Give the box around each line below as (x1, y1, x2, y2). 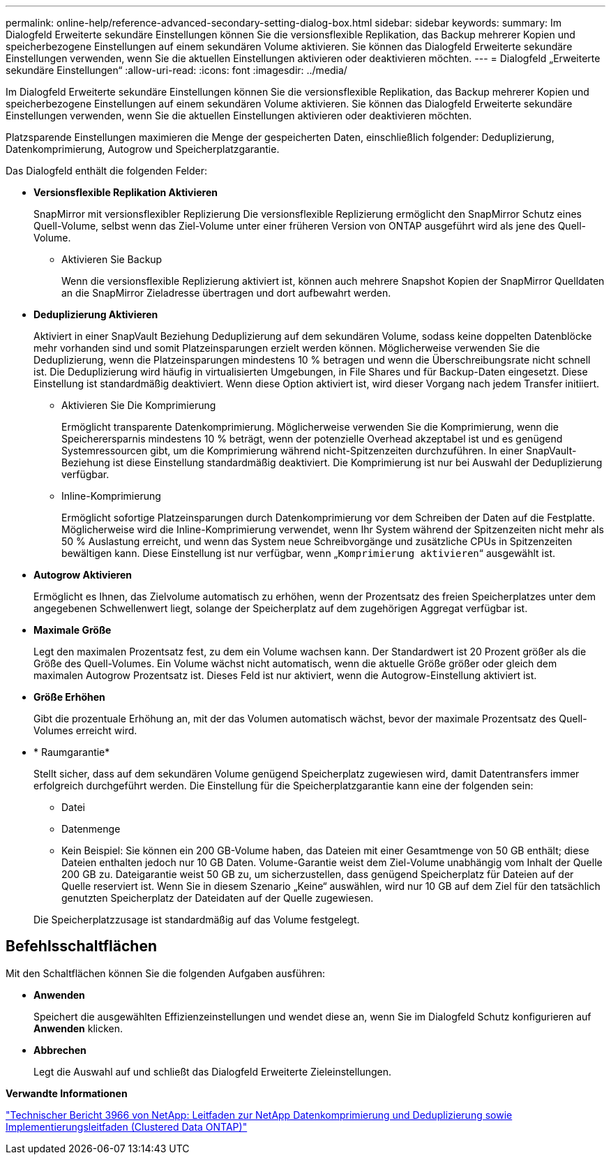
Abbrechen (33, 1043, 86, 1056)
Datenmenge (61, 823, 121, 835)
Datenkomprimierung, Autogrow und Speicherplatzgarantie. (6, 143, 280, 155)
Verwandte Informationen (6, 1087, 128, 1099)
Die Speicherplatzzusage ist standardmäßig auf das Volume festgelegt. (33, 914, 360, 925)
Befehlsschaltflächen (6, 937, 157, 955)
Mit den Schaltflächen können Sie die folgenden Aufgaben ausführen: (6, 967, 326, 979)
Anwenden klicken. (33, 1022, 123, 1034)
